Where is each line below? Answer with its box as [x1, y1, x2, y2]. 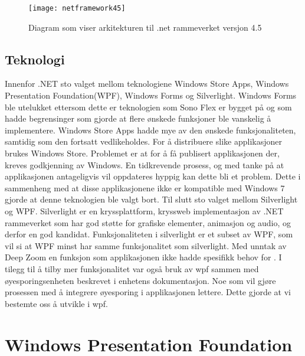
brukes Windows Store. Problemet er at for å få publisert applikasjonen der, [5, 147, 280, 159]
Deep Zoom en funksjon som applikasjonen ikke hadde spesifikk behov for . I [5, 251, 282, 263]
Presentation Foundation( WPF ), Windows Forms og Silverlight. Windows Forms [5, 89, 297, 102]
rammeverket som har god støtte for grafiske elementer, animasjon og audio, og [5, 216, 291, 228]
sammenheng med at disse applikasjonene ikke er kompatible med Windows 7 [5, 181, 285, 194]
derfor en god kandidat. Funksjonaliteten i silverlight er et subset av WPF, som [5, 228, 293, 240]
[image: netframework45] [28, 4, 126, 12]
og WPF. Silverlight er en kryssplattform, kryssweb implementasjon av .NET [5, 204, 284, 217]
